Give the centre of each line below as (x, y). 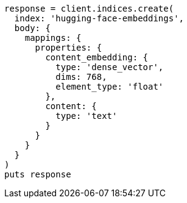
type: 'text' (86, 116)
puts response (38, 174)
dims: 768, (81, 77)
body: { (32, 28)
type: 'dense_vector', (110, 67)
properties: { (69, 48)
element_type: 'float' (110, 87)
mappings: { (53, 38)
